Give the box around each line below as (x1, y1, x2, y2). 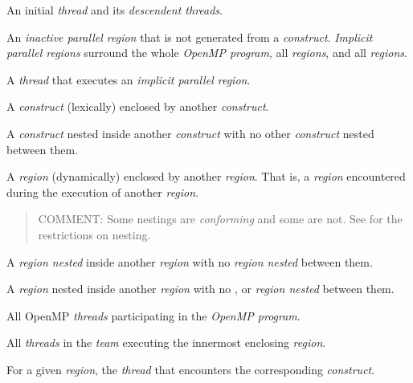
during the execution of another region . (6, 183, 199, 200)
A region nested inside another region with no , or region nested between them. (6, 280, 395, 297)
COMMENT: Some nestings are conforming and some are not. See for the (38, 210, 403, 227)
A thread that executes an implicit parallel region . (6, 71, 251, 88)
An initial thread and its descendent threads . (6, 2, 223, 18)
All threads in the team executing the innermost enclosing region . (6, 334, 326, 351)
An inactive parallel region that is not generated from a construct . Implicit (6, 28, 373, 45)
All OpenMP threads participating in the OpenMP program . (6, 307, 301, 324)
